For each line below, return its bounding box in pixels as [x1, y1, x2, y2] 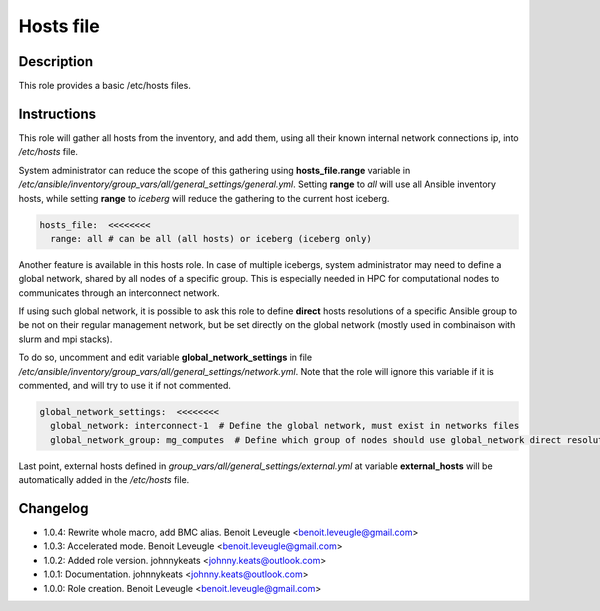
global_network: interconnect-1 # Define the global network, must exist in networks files [50, 420, 520, 432]
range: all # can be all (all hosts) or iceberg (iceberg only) [50, 233, 372, 244]
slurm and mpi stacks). [18, 333, 113, 345]
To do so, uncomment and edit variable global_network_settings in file [18, 351, 313, 364]
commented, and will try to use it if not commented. [18, 380, 232, 392]
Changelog [18, 500, 89, 517]
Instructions [18, 105, 97, 122]
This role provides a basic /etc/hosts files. [18, 80, 192, 92]
